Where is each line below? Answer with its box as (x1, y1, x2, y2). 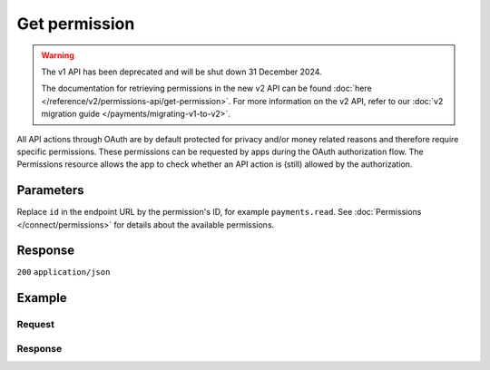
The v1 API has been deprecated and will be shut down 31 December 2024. (41, 66, 322, 77)
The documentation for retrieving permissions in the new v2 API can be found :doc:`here (41, 83, 372, 94)
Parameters (16, 182, 84, 199)
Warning (41, 50, 74, 61)
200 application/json (16, 268, 111, 277)
